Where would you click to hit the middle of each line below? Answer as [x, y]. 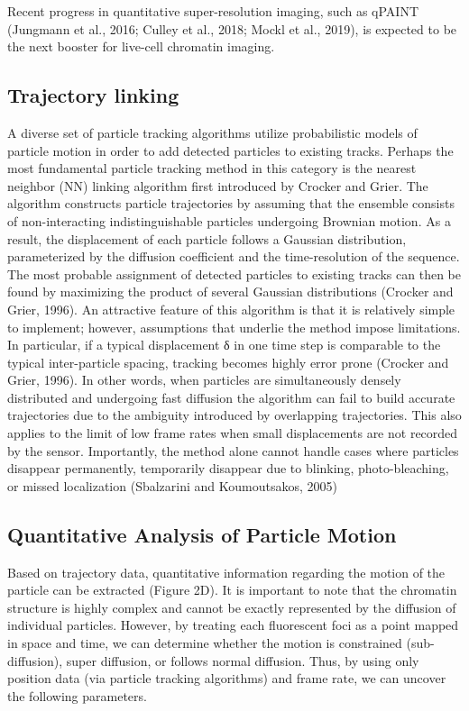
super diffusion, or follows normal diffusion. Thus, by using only [243, 660]
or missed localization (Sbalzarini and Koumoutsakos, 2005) [172, 485]
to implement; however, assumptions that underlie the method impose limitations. [234, 327]
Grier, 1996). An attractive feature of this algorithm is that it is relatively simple [231, 309]
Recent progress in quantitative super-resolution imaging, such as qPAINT [213, 11]
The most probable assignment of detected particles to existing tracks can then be [234, 273]
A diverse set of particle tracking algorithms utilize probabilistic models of [212, 132]
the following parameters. [77, 695]
